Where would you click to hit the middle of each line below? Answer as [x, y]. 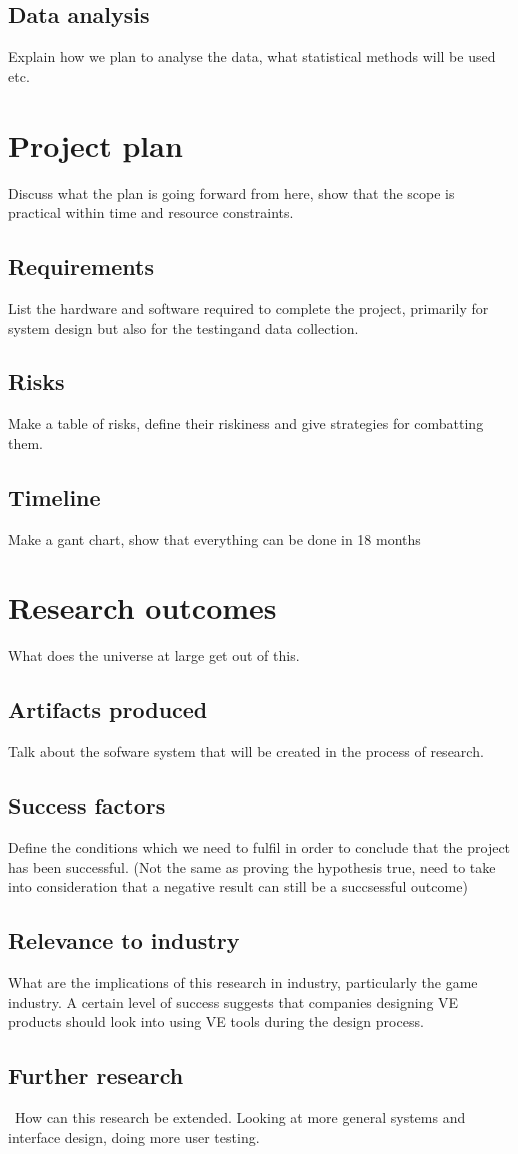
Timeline [54, 496]
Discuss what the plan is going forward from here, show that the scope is [231, 192]
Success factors [87, 805]
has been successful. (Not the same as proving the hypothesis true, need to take [252, 866]
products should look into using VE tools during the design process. [216, 1021]
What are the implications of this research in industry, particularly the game [243, 981]
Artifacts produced [108, 709]
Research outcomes [142, 607]
